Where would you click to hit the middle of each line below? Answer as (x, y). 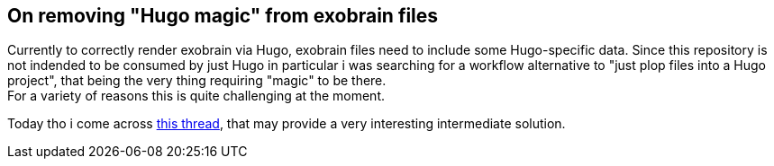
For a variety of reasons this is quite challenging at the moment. (196, 96)
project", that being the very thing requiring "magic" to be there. (197, 81)
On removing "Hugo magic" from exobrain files (223, 16)
